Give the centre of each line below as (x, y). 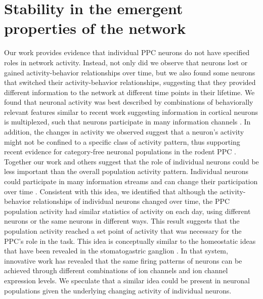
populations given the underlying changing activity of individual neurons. (118, 290)
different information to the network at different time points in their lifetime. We (129, 92)
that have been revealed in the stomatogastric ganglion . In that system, (116, 251)
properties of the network (95, 28)
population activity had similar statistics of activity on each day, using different (127, 211)
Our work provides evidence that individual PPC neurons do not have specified (127, 52)
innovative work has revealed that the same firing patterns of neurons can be (123, 260)
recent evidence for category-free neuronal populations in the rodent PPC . (120, 152)
